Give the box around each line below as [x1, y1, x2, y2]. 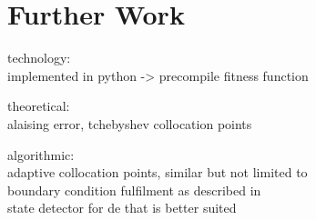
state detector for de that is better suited [7, 198, 237, 217]
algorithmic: [7, 145, 75, 164]
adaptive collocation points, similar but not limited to [7, 163, 308, 182]
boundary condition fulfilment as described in [7, 180, 261, 199]
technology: [7, 48, 71, 67]
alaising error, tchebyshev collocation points [7, 114, 252, 133]
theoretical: [7, 96, 70, 115]
